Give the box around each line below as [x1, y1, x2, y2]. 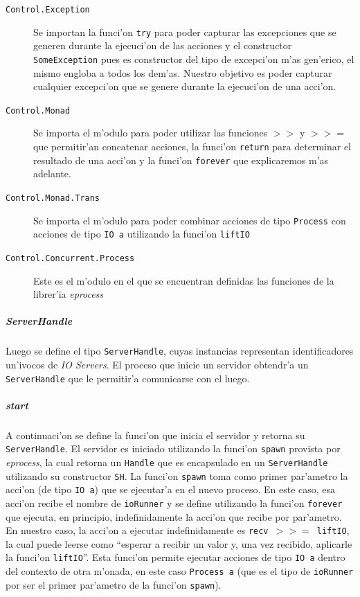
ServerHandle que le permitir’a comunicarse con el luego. [6, 371, 250, 385]
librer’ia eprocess [33, 287, 104, 301]
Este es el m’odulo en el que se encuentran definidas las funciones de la [33, 273, 334, 287]
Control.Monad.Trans [6, 193, 100, 203]
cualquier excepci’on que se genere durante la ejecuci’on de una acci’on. [33, 79, 336, 93]
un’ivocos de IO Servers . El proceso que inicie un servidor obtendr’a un [6, 357, 309, 371]
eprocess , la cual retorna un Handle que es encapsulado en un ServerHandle [6, 455, 328, 469]
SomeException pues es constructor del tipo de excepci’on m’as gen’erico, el [33, 51, 354, 66]
